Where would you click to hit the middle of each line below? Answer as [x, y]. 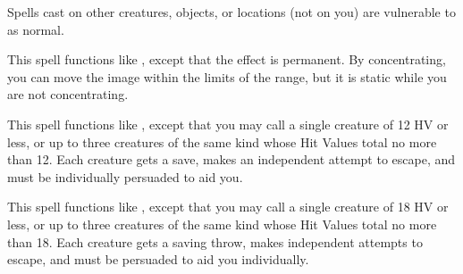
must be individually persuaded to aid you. [125, 176]
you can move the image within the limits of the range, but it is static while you [227, 76]
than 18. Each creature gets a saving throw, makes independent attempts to [215, 241]
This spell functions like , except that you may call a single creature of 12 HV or [228, 124]
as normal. [36, 29]
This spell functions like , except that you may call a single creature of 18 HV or [228, 207]
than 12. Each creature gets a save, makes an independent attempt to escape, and [231, 159]
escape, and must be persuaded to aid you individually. [158, 259]
